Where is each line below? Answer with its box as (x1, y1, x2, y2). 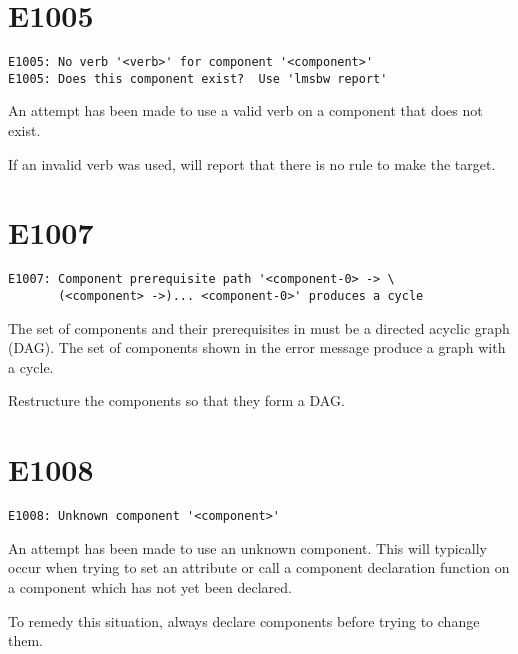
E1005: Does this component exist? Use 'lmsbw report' (8, 71, 388, 86)
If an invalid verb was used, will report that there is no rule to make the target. (8, 153, 496, 174)
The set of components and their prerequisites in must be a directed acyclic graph (8, 317, 510, 338)
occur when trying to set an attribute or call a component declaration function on (8, 557, 510, 578)
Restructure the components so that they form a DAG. (8, 390, 345, 411)
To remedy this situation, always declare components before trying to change (8, 610, 480, 631)
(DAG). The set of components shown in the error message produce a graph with (8, 337, 506, 358)
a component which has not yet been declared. (8, 577, 292, 597)
